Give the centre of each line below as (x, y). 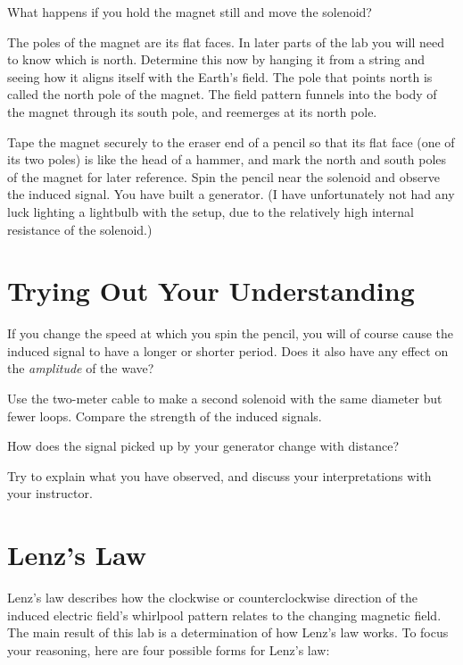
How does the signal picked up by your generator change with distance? (203, 446)
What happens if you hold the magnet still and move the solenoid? (190, 12)
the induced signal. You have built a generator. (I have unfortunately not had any (231, 194)
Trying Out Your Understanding (211, 291)
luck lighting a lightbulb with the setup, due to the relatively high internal (211, 211)
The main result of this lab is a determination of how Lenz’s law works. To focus (228, 632)
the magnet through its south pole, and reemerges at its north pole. (192, 111)
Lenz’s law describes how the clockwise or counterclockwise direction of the (212, 598)
